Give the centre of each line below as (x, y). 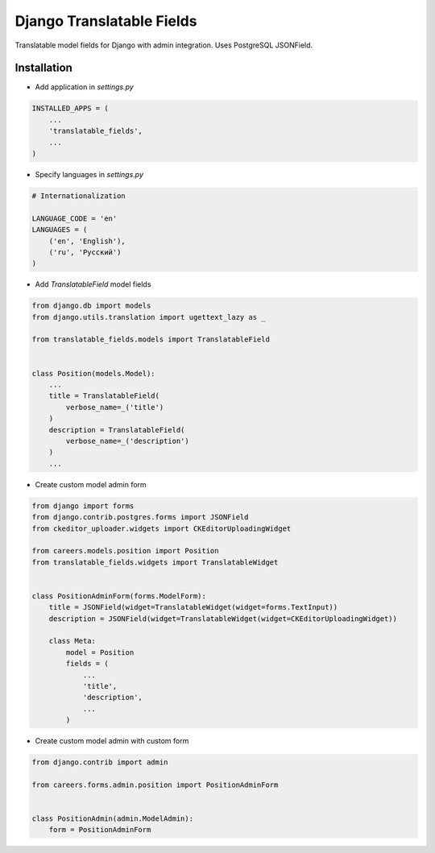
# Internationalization (79, 196)
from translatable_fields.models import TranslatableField (151, 340)
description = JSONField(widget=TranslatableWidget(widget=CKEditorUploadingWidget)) (223, 619)
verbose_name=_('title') (115, 407)
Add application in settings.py (85, 87)
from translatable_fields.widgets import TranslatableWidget (155, 562)
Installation (43, 68)
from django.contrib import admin (100, 762)
